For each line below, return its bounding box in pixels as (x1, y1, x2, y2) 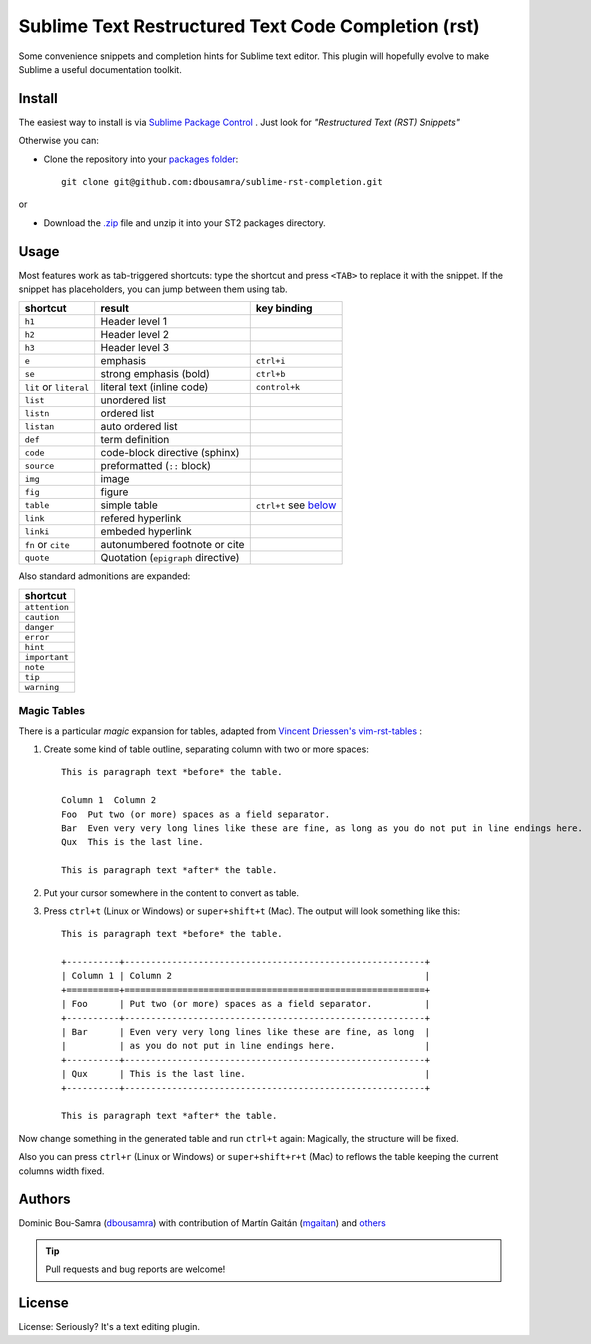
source (24, 460, 55, 471)
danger (24, 621, 55, 632)
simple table (100, 498, 159, 512)
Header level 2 (100, 328, 170, 342)
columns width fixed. (18, 1165, 105, 1177)
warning (24, 681, 60, 692)
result (100, 301, 130, 315)
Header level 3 (100, 341, 170, 355)
